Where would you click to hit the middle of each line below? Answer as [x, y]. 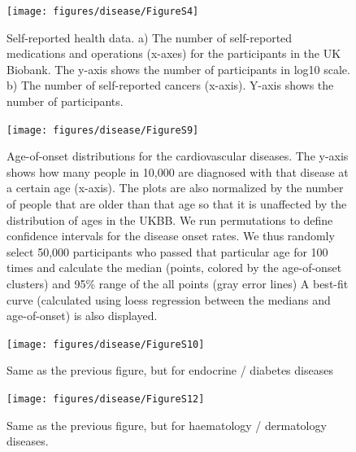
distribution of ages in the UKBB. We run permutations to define [170, 219]
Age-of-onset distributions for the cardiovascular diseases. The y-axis [178, 156]
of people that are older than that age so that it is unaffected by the [177, 204]
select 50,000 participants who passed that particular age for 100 [167, 251]
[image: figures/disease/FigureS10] [106, 344]
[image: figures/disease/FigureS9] [103, 130]
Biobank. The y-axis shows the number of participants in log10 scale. [178, 69]
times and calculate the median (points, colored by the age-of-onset [174, 268]
